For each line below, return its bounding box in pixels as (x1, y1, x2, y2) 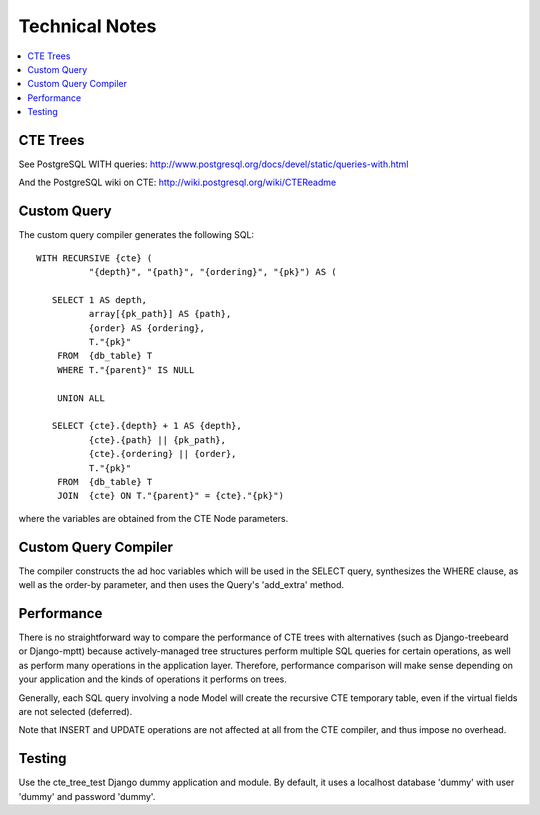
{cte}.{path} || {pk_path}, (88, 434, 227, 445)
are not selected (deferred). (18, 705, 133, 717)
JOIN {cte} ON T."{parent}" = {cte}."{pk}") (56, 490, 285, 502)
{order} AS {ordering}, (88, 322, 205, 334)
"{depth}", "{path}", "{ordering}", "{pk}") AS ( (88, 266, 337, 278)
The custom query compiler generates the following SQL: (18, 229, 255, 241)
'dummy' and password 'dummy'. (18, 790, 156, 802)
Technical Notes (18, 15, 157, 37)
